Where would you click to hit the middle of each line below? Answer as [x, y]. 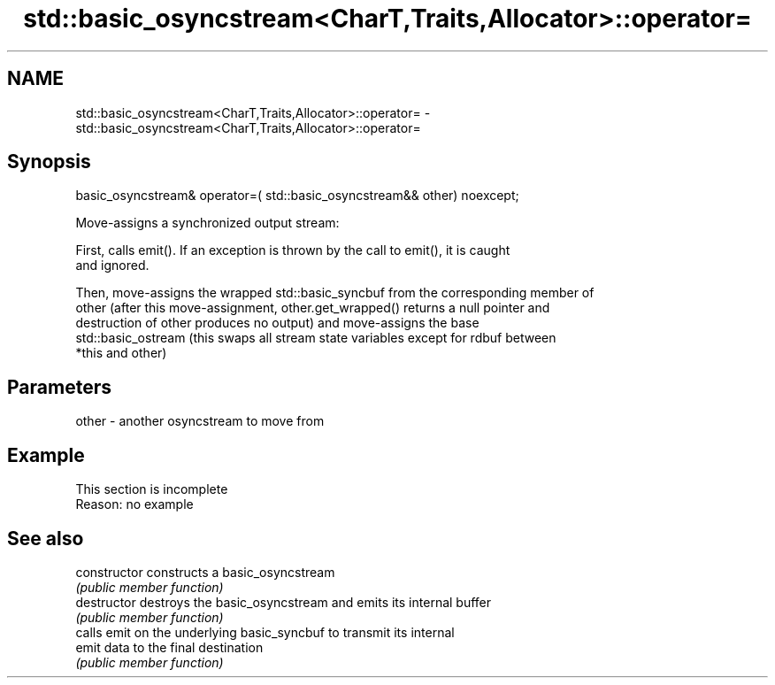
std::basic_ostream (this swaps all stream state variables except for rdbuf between [316, 338]
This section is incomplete [152, 489]
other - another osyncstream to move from [200, 421]
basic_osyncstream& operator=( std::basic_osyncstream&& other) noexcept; [297, 196]
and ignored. [112, 266]
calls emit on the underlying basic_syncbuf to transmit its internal [265, 632]
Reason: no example [134, 504]
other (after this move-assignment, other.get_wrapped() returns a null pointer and [313, 308]
